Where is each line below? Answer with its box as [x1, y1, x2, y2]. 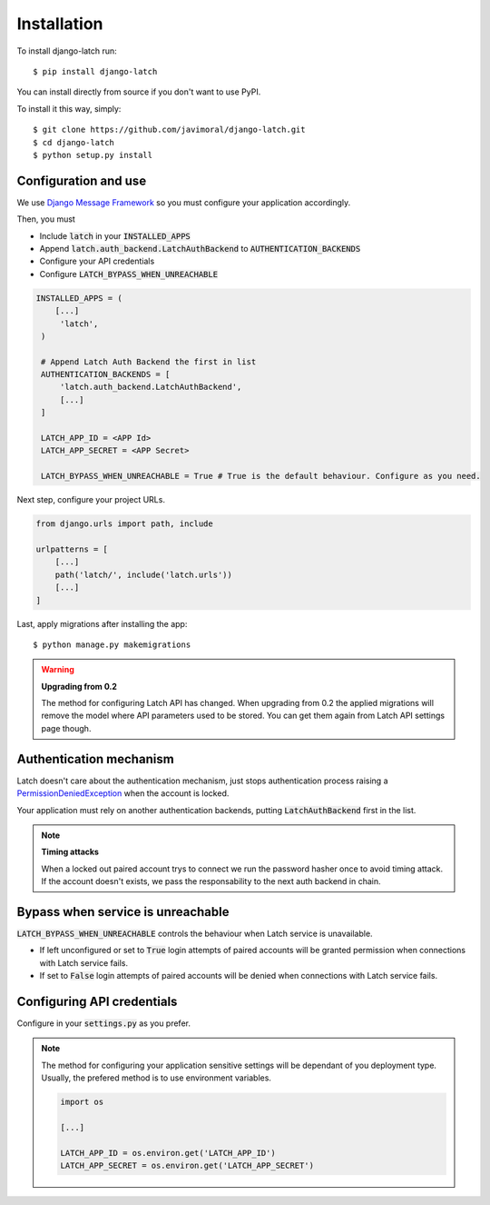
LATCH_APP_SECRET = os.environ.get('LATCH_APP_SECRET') [60, 1160, 315, 1171]
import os [60, 1097, 104, 1108]
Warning [41, 664, 74, 675]
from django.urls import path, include [35, 519, 213, 529]
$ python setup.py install [33, 150, 153, 160]
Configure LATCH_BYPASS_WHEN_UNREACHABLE [39, 268, 218, 279]
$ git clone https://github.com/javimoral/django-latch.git [33, 124, 306, 135]
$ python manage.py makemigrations [33, 639, 191, 650]
